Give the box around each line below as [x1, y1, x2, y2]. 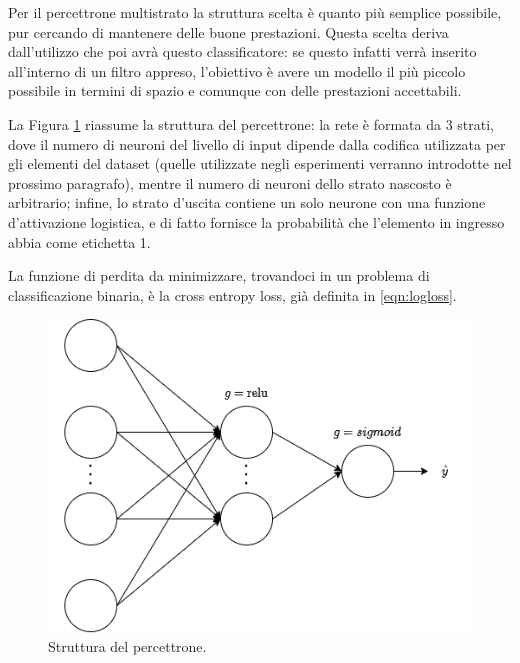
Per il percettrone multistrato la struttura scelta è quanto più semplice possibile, [8, 2, 502, 22]
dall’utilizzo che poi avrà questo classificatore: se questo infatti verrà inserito [8, 41, 477, 62]
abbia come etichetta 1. [8, 231, 151, 252]
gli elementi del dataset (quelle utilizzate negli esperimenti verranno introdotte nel [8, 153, 512, 174]
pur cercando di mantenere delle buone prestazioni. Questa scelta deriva [8, 21, 449, 42]
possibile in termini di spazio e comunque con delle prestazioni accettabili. [8, 80, 462, 101]
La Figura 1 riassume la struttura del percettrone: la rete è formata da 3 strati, [8, 113, 494, 134]
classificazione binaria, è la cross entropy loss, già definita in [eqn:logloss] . [8, 284, 457, 305]
